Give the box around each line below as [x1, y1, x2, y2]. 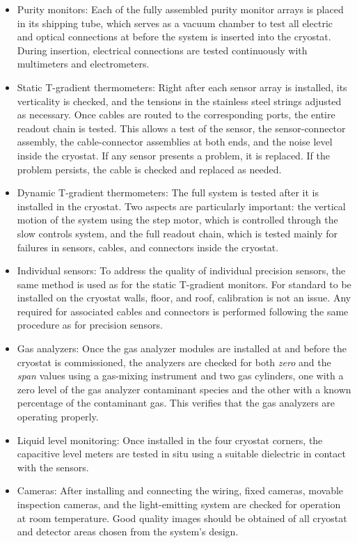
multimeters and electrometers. [17, 56, 150, 71]
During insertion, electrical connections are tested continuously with [17, 42, 308, 57]
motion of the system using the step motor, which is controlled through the [17, 212, 338, 227]
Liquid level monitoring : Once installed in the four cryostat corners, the [17, 432, 323, 447]
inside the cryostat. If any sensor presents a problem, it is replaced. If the [17, 148, 330, 162]
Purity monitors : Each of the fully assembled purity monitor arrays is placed [17, 2, 344, 16]
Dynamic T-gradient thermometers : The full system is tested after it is [17, 185, 319, 200]
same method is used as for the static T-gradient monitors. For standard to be [17, 276, 351, 291]
